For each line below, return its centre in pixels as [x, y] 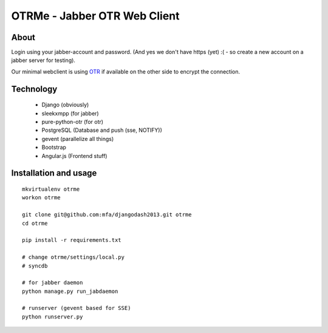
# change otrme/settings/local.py [73, 257]
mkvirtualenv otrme [51, 189]
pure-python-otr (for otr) [72, 122]
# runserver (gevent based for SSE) [77, 308]
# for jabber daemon [53, 283]
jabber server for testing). [43, 60]
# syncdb [35, 266]
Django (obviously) [65, 105]
